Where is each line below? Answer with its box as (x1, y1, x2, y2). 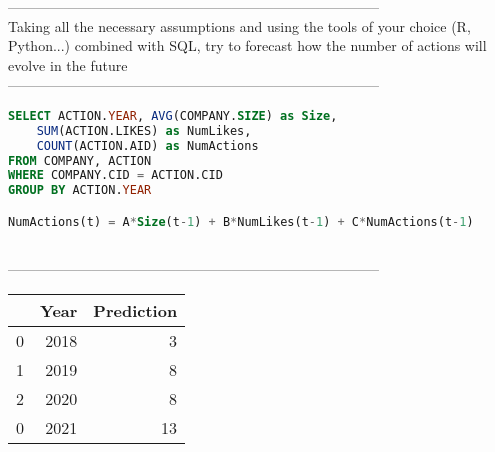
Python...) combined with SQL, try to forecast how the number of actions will (8, 35, 487, 56)
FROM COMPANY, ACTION (8, 153, 152, 168)
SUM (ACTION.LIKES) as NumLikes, (36, 123, 252, 138)
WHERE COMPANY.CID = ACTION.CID (8, 168, 223, 183)
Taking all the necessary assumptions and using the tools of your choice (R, (8, 15, 471, 36)
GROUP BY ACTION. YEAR (8, 183, 152, 198)
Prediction (93, 299, 178, 323)
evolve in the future (8, 54, 128, 75)
